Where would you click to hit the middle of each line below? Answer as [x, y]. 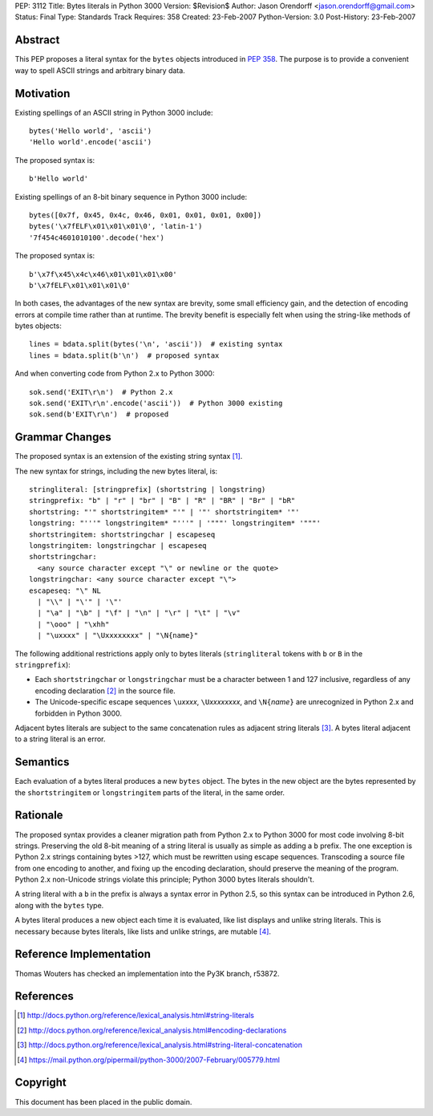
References [44, 996]
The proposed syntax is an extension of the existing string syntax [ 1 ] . [129, 457]
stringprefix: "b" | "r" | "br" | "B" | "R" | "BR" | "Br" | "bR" [162, 501]
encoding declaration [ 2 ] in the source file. [105, 691]
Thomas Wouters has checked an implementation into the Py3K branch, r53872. [147, 973]
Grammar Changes [63, 437]
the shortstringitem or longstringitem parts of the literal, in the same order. [150, 792]
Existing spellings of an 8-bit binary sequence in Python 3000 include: [131, 197]
